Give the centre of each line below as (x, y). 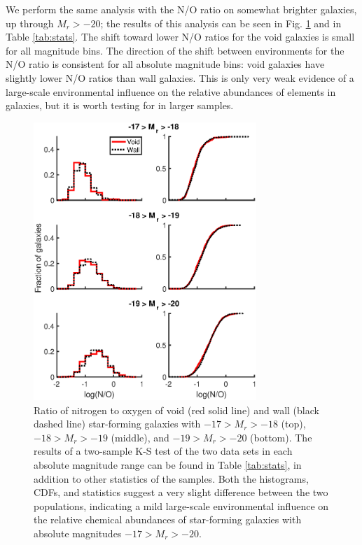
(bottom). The (281, 437)
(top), (293, 424)
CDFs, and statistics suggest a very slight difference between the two (181, 492)
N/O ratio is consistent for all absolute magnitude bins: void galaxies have (165, 64)
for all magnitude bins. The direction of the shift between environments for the (175, 50)
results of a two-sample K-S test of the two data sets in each (163, 451)
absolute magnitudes (78, 533)
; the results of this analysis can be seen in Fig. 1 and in (221, 23)
